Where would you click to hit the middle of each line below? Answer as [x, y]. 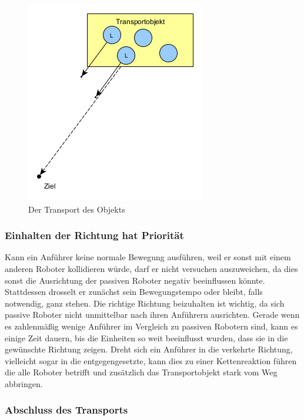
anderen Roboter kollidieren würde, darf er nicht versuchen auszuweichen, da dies [151, 268]
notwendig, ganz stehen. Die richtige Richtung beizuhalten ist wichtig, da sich [145, 303]
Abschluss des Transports [66, 410]
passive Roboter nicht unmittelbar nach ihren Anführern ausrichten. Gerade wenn [152, 315]
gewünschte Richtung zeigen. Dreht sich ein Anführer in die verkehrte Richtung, [149, 349]
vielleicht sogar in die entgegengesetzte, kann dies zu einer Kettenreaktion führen [151, 360]
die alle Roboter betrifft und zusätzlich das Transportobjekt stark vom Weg [141, 372]
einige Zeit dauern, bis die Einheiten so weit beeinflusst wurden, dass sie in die [146, 337]
